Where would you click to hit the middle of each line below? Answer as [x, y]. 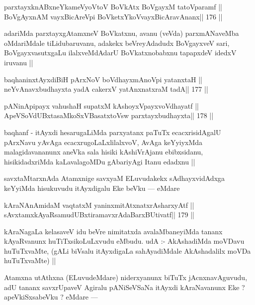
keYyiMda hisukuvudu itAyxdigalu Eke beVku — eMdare [92, 188]
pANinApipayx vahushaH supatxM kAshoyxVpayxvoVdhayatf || [101, 105]
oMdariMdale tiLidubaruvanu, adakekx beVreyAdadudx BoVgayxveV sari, [117, 43]
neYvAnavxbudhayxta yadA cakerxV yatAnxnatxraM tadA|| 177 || [106, 89]
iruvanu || [19, 62]
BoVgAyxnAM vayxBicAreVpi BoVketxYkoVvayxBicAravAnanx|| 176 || [113, 16]
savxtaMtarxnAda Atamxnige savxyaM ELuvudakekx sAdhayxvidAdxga [115, 178]
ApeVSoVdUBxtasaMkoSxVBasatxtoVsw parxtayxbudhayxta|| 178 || [109, 115]
